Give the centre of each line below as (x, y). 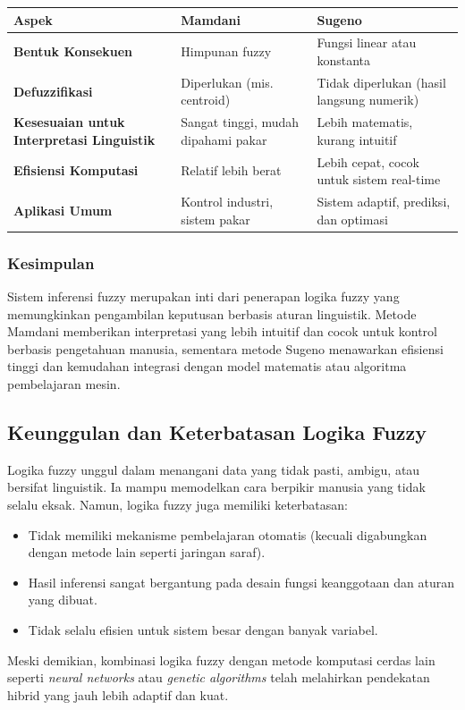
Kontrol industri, (227, 202)
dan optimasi (352, 219)
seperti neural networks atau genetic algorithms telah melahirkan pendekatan (219, 677)
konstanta (343, 59)
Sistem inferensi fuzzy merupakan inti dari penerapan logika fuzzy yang (203, 296)
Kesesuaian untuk (69, 122)
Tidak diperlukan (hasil (381, 82)
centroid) (206, 100)
